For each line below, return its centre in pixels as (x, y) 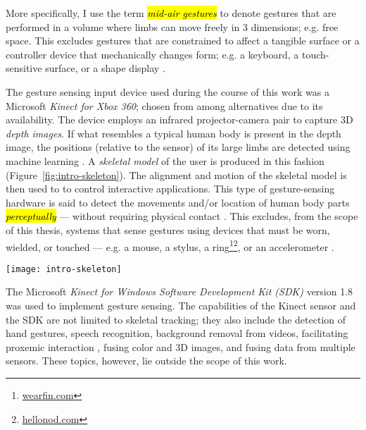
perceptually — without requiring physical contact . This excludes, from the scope (182, 216)
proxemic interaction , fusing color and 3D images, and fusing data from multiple (181, 346)
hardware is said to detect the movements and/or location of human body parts (178, 202)
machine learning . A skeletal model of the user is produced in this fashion (165, 160)
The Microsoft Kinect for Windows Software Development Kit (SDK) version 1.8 (179, 291)
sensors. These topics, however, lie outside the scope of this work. (146, 361)
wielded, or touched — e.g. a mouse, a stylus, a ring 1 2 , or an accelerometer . (170, 245)
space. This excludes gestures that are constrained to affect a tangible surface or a (183, 41)
